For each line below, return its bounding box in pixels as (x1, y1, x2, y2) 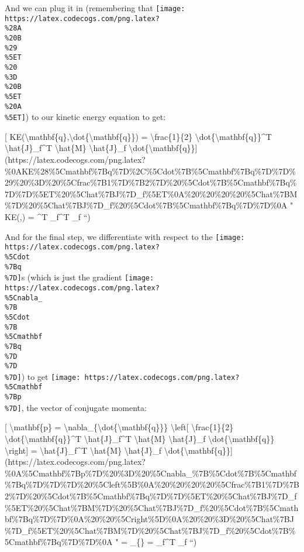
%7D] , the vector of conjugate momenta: (5, 401, 147, 413)
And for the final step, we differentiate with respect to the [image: (5, 230, 245, 242)
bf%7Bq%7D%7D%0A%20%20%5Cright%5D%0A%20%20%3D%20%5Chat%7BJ (5, 513, 294, 525)
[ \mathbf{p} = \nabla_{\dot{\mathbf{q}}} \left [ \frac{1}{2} (5, 421, 234, 433)
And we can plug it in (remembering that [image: (5, 2, 185, 13)
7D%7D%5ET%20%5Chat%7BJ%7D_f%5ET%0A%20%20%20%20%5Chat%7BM (5, 187, 298, 200)
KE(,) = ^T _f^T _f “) (5, 211, 91, 223)
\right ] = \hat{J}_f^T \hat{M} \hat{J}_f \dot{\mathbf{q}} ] (5, 444, 233, 456)
